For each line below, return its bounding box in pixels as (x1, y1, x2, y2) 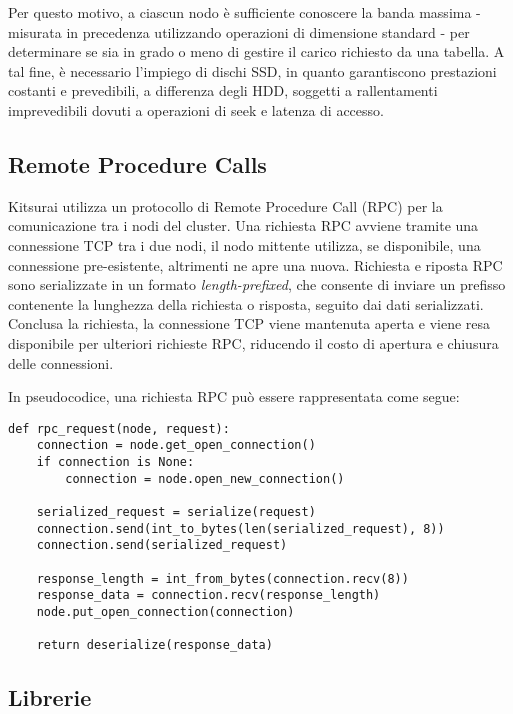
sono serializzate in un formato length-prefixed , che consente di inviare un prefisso (8, 274, 506, 295)
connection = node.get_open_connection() (36, 438, 316, 453)
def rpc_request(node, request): (8, 421, 230, 436)
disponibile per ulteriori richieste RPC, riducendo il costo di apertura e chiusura (8, 332, 499, 353)
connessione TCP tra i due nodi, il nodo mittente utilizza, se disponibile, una (8, 234, 481, 255)
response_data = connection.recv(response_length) (36, 588, 381, 603)
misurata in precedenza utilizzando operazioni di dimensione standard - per (8, 21, 470, 42)
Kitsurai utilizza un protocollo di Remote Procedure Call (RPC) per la (8, 195, 443, 216)
